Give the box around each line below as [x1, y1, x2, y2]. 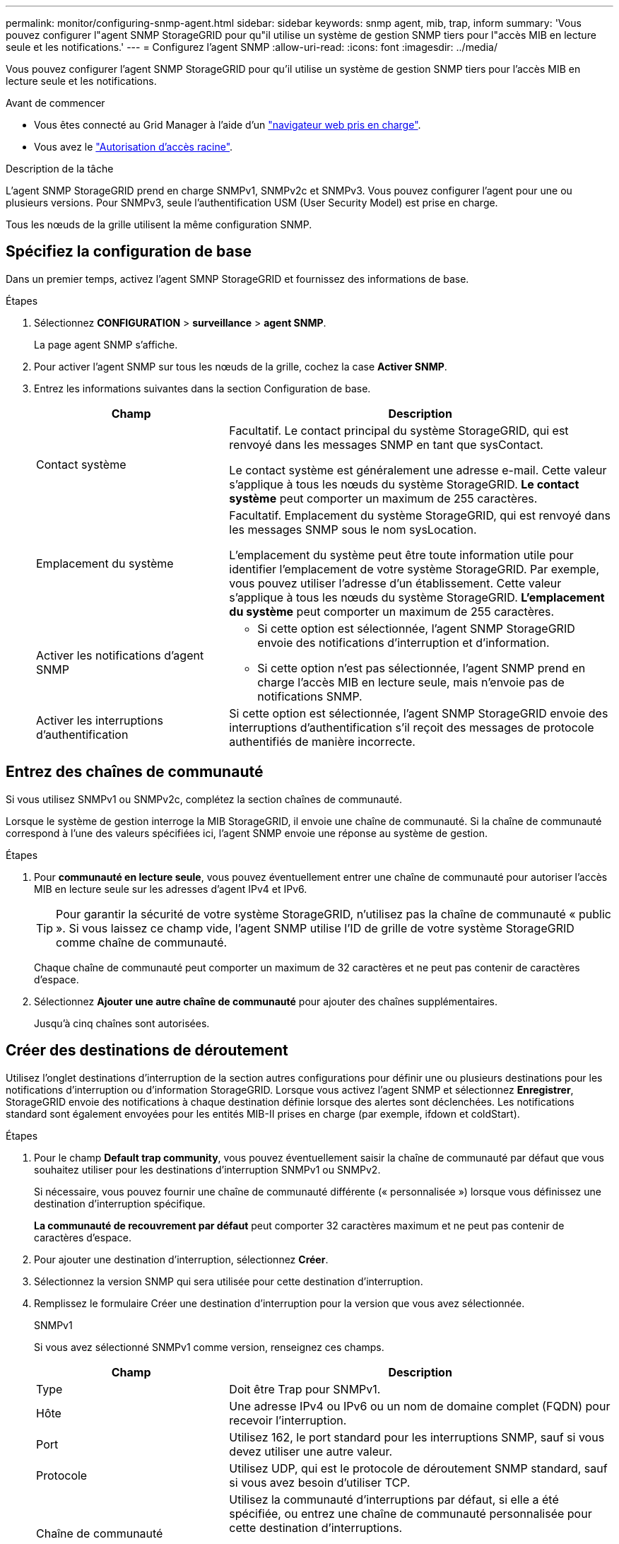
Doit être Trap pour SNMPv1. [229, 1381, 381, 1396]
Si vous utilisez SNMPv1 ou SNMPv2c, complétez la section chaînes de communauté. [6, 793, 403, 805]
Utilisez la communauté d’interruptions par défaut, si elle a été [229, 1492, 559, 1507]
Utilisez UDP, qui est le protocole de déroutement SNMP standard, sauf [229, 1461, 608, 1475]
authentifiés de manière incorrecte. [229, 734, 415, 749]
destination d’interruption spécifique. [34, 1197, 206, 1210]
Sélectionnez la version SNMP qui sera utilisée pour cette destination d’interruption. [34, 1275, 423, 1287]
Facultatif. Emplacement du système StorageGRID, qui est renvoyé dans [229, 508, 611, 522]
